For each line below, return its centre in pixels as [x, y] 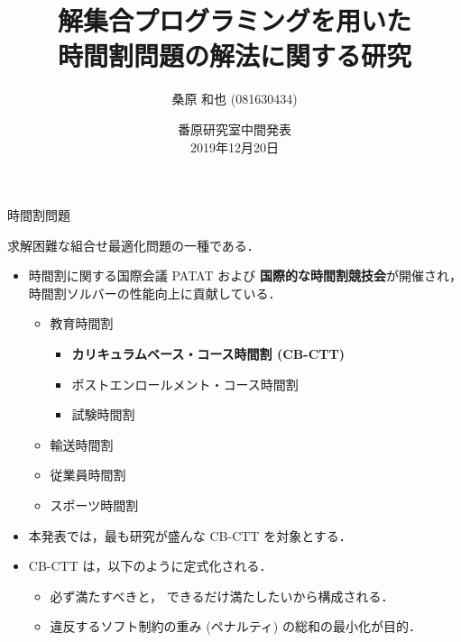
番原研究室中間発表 [235, 128]
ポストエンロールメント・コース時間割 [185, 384]
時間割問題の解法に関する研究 [234, 55]
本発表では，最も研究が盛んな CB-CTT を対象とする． [190, 535]
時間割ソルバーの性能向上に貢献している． [155, 293]
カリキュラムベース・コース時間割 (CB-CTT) [208, 354]
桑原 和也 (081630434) [235, 99]
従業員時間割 [88, 475]
